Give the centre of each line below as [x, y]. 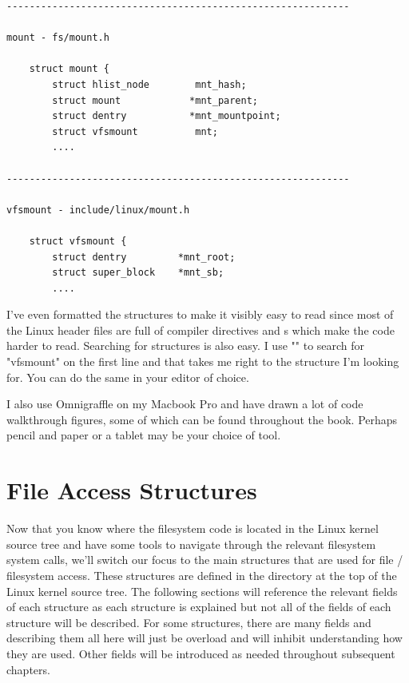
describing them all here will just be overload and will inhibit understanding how [204, 638]
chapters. [28, 669]
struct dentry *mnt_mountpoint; [167, 116]
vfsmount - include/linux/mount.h [98, 210]
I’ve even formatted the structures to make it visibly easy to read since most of [200, 314]
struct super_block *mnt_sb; [138, 273]
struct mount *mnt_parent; [155, 100]
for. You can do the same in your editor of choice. [128, 377]
